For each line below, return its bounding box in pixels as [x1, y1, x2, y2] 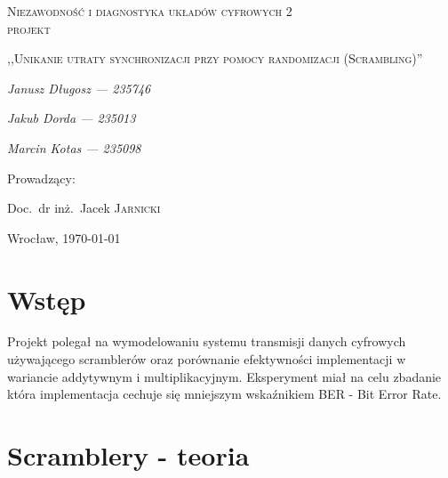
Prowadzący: [7, 168, 76, 187]
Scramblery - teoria [7, 437, 250, 474]
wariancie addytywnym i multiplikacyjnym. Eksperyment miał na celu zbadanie [7, 367, 442, 385]
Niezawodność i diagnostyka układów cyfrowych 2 [7, 2, 292, 20]
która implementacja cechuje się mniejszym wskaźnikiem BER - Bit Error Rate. [7, 385, 442, 403]
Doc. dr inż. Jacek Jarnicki [7, 198, 161, 217]
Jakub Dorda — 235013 [7, 109, 136, 127]
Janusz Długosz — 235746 [7, 78, 151, 97]
